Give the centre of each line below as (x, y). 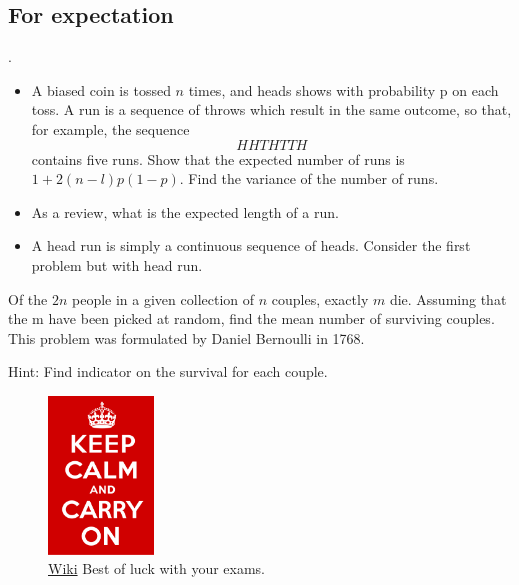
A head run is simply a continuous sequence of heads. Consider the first (251, 245)
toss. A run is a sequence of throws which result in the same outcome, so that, (271, 109)
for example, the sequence (110, 128)
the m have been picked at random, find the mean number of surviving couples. (251, 318)
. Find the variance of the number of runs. (309, 178)
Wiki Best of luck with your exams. (156, 568)
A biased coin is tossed (101, 89)
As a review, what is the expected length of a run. (185, 211)
